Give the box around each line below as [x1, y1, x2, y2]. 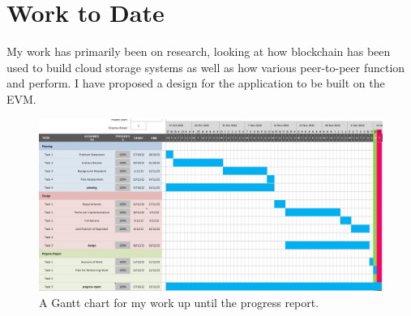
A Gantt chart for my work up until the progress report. [39, 293, 319, 310]
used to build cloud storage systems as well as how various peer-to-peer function [6, 58, 405, 75]
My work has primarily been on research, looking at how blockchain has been [6, 43, 391, 60]
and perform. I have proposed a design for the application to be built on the [6, 75, 385, 92]
